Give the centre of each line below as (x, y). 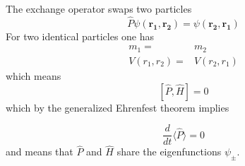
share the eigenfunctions (169, 152)
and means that (40, 152)
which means (34, 75)
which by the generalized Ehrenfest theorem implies (118, 107)
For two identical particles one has (80, 36)
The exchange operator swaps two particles (99, 8)
